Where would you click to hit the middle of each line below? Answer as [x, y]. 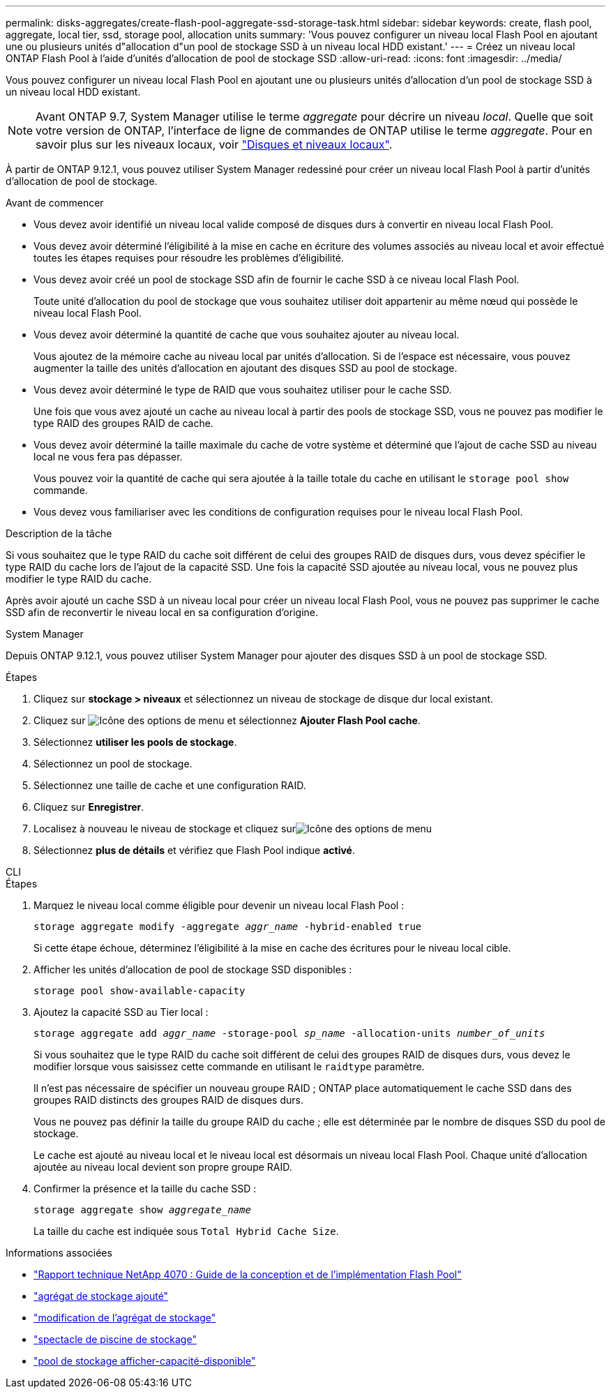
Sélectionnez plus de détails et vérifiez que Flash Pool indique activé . [194, 850]
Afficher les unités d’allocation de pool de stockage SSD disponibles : [193, 969]
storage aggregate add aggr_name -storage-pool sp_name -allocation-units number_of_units [289, 1033]
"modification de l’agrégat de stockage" [125, 1318]
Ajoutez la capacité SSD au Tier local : [121, 1012]
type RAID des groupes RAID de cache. [123, 423]
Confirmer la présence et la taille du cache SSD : [145, 1189]
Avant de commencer [55, 203]
